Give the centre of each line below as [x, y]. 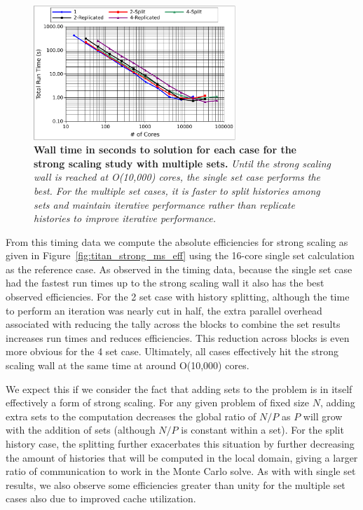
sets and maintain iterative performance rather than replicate [164, 204]
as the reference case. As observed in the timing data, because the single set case [179, 269]
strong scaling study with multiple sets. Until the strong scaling [182, 163]
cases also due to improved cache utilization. [101, 498]
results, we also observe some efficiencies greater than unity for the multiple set [176, 484]
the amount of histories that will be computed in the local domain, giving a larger [182, 457]
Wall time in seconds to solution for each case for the [165, 150]
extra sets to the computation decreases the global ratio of [131, 416]
